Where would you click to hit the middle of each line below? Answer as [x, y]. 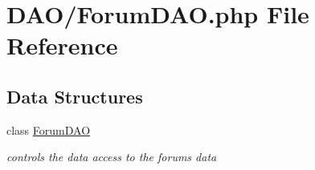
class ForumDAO [49, 130]
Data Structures [75, 96]
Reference [62, 45]
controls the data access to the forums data [112, 157]
